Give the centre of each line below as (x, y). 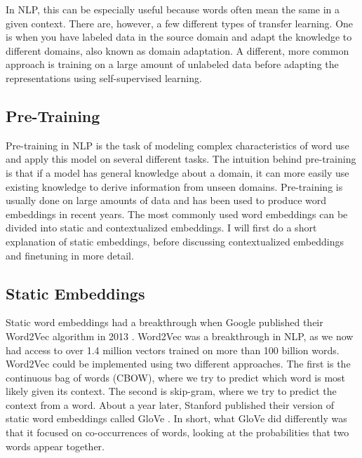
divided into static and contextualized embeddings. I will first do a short (161, 228)
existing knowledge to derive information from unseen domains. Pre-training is (174, 186)
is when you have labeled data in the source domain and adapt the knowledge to (179, 37)
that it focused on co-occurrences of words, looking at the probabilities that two (177, 432)
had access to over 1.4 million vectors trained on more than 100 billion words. (173, 350)
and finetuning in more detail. (70, 255)
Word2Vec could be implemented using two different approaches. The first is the (178, 364)
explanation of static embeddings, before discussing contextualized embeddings (175, 241)
